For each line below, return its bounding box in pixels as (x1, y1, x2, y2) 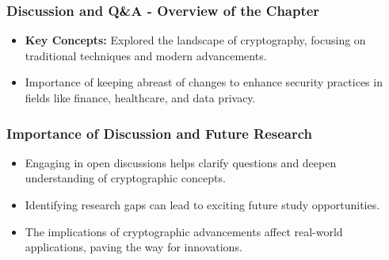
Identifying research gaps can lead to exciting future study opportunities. (25, 197, 380, 212)
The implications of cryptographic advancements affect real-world (25, 223, 343, 239)
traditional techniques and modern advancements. (25, 47, 267, 63)
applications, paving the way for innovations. (25, 239, 242, 255)
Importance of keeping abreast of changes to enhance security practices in (25, 74, 383, 90)
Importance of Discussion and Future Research (6, 123, 313, 143)
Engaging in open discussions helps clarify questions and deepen (25, 154, 337, 170)
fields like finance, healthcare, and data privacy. (25, 90, 256, 105)
